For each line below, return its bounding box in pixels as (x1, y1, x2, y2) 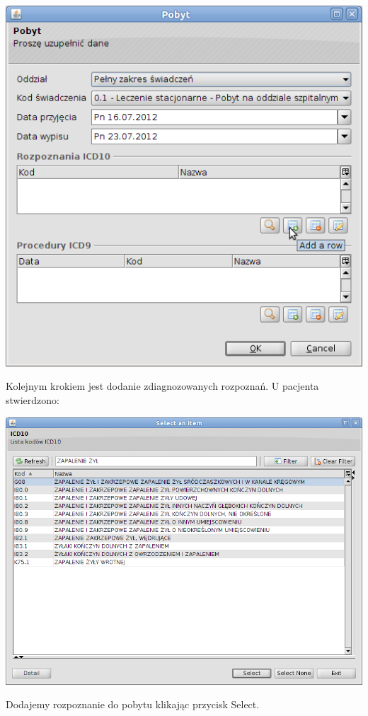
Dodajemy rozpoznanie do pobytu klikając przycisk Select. (6, 697, 260, 712)
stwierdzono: (6, 393, 59, 408)
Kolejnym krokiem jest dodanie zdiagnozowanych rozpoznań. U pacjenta (6, 379, 319, 393)
